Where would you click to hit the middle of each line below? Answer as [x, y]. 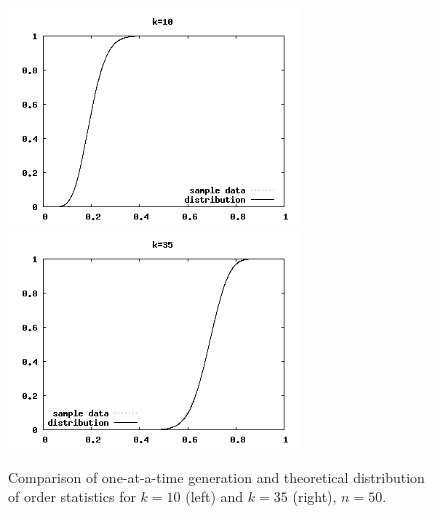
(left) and [214, 496]
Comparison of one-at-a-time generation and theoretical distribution [216, 476]
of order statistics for [72, 496]
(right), [314, 496]
